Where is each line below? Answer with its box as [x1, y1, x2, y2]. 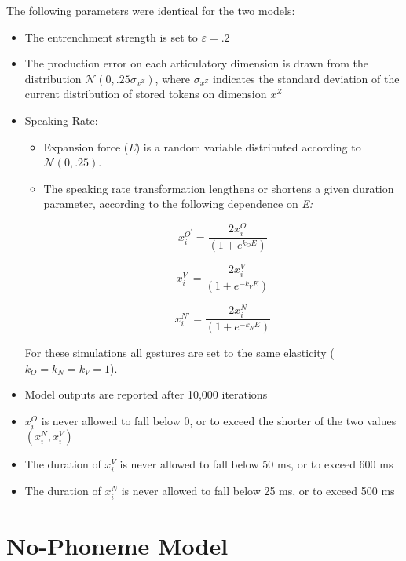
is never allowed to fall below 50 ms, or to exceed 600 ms [119, 456, 393, 472]
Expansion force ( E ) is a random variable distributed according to [43, 138, 361, 155]
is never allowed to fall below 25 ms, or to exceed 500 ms [121, 483, 395, 499]
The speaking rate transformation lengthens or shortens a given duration [43, 180, 394, 196]
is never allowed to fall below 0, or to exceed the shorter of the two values [41, 413, 397, 429]
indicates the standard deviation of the [213, 70, 400, 86]
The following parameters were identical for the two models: [6, 2, 295, 18]
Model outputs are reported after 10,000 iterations [24, 386, 268, 403]
